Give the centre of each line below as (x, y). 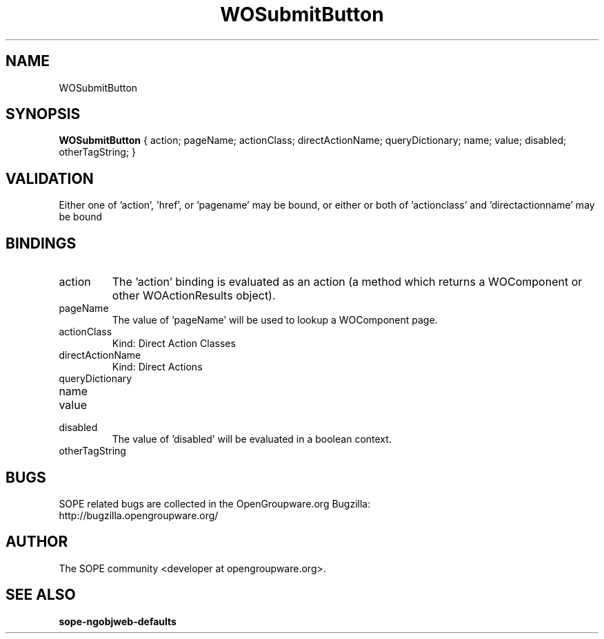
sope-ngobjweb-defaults (118, 621)
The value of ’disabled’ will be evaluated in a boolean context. (252, 439)
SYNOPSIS (43, 114)
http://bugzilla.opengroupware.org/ (139, 515)
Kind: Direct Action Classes (174, 344)
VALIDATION (50, 178)
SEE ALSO (41, 595)
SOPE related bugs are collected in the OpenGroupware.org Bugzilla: (215, 503)
